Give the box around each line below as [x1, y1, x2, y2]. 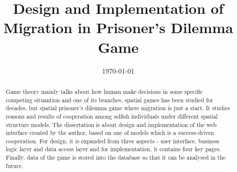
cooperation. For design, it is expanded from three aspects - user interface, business [5, 136, 220, 145]
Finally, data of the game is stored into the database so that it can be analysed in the [5, 153, 226, 162]
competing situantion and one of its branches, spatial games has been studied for [5, 95, 213, 104]
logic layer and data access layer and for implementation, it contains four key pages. [5, 145, 221, 153]
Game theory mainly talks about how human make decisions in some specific [5, 87, 203, 95]
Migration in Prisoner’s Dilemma [3, 17, 234, 38]
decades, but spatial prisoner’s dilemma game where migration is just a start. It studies [5, 104, 230, 112]
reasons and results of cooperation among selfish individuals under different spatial [5, 112, 218, 120]
